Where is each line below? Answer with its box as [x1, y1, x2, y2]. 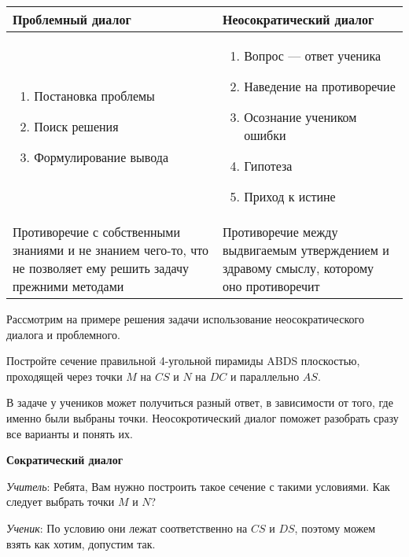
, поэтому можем [294, 519, 376, 536]
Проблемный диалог [13, 10, 131, 28]
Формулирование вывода [34, 147, 169, 166]
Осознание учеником [244, 108, 357, 126]
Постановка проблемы [34, 86, 155, 105]
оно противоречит [222, 277, 320, 295]
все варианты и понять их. [6, 425, 133, 441]
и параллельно [230, 367, 300, 384]
